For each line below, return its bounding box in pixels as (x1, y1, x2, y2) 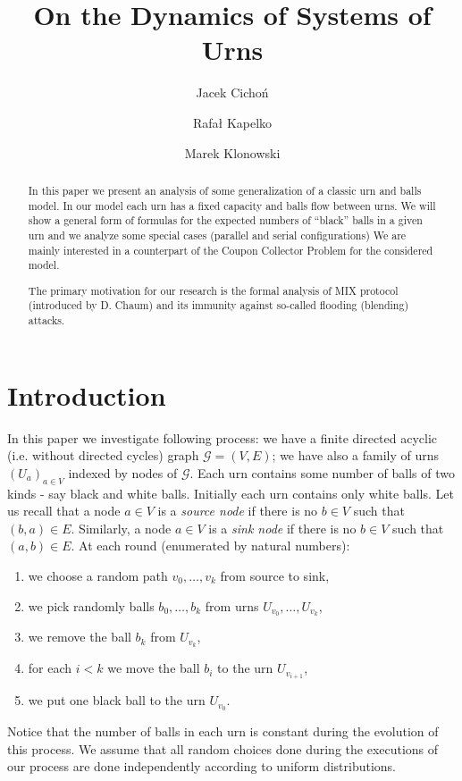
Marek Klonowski (184, 143, 281, 162)
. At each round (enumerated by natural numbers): (71, 536, 350, 555)
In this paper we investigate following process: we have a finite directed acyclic (7, 428, 438, 447)
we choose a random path (28, 566, 168, 584)
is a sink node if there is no (208, 518, 357, 537)
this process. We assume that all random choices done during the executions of (7, 739, 439, 758)
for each (28, 659, 72, 677)
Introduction (7, 376, 166, 413)
